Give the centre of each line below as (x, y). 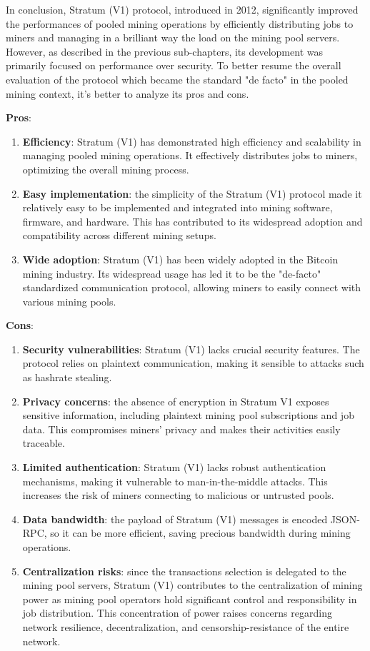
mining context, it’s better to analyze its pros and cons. (127, 93)
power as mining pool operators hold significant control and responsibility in (190, 599)
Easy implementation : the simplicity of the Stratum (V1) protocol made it (192, 193)
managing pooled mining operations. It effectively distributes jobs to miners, (190, 155)
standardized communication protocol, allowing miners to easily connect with (192, 287)
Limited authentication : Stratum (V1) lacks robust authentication (174, 467)
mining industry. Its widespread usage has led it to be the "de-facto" (172, 273)
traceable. (44, 443)
